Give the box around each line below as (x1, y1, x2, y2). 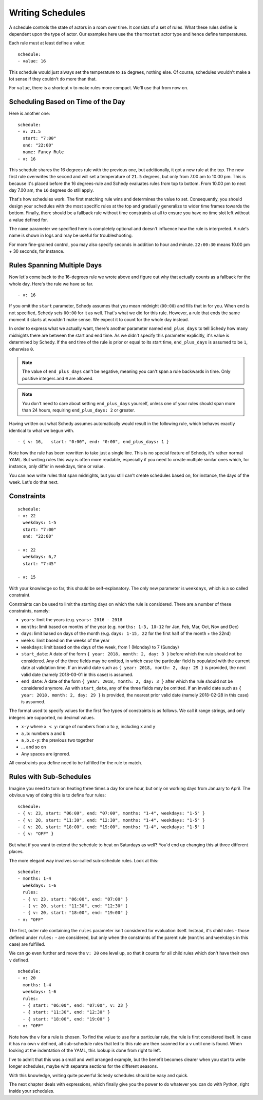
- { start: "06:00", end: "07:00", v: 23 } (22, 1003, 129, 1008)
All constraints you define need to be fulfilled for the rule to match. (9, 760, 142, 766)
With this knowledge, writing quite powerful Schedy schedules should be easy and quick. (9, 1072, 188, 1078)
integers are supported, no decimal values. (9, 714, 95, 720)
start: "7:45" (22, 561, 56, 566)
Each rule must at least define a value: (9, 40, 86, 46)
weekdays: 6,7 (22, 554, 56, 560)
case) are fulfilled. (9, 941, 46, 947)
